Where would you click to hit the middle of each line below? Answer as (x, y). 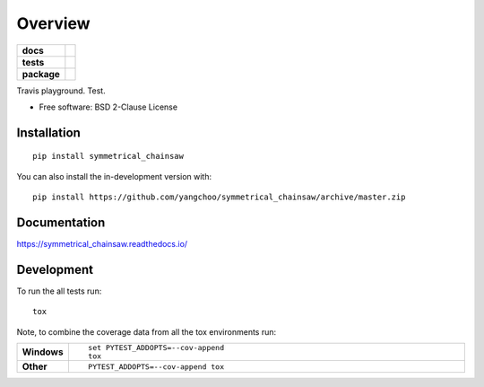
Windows (43, 352)
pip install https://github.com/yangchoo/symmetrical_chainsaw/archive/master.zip (219, 197)
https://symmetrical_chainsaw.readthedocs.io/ (102, 244)
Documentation (61, 222)
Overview (53, 23)
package (41, 74)
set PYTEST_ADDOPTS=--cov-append (156, 348)
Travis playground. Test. (61, 91)
